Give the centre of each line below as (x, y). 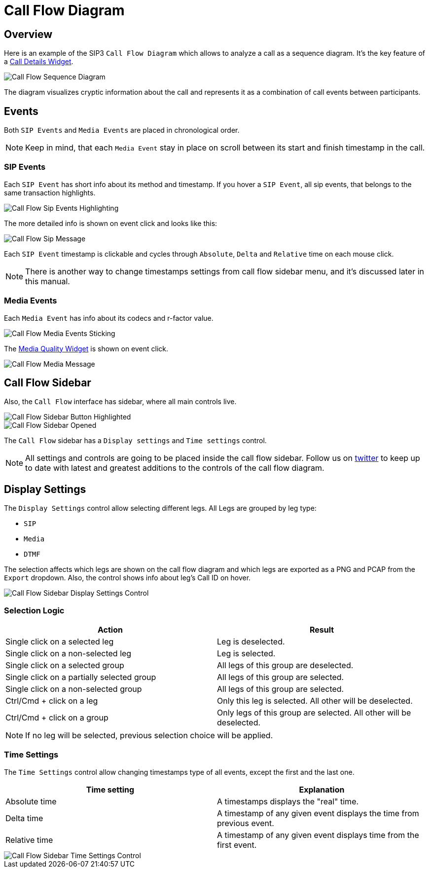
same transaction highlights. (50, 192)
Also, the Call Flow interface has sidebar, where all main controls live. (120, 402)
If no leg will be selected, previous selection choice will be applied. (149, 735)
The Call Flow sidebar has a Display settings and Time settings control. (135, 441)
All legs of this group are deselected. (285, 665)
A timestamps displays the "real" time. (288, 801)
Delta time (24, 818)
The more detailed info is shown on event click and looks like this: (111, 223)
